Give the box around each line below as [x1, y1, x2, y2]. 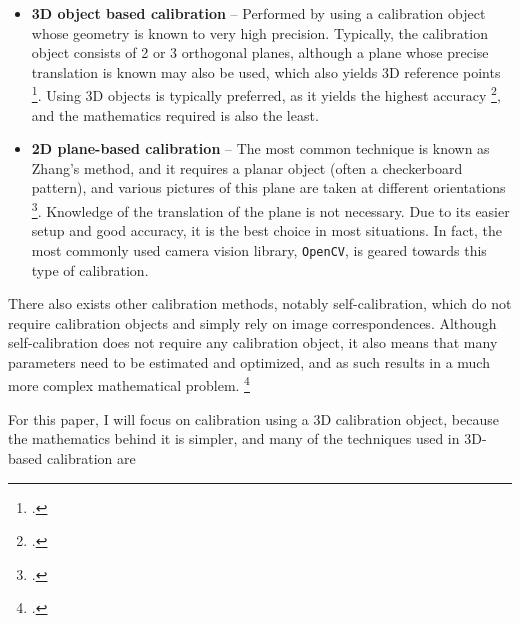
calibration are [46, 447, 136, 468]
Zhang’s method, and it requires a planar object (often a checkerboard [31, 157, 463, 178]
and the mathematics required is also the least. [31, 104, 319, 125]
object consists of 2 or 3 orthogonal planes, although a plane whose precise [31, 42, 489, 63]
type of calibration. [31, 259, 149, 280]
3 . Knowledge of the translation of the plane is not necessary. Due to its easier [31, 198, 510, 221]
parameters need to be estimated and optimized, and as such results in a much [8, 351, 490, 372]
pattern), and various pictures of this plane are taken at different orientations [31, 177, 506, 198]
